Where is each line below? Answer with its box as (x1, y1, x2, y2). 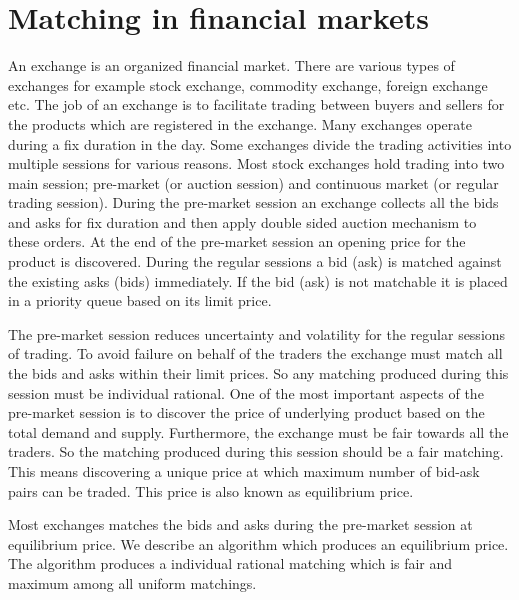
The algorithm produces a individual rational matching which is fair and (8, 553, 453, 574)
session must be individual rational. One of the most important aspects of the (8, 382, 484, 403)
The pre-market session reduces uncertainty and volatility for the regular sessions (8, 323, 506, 344)
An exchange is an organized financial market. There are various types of (8, 55, 455, 76)
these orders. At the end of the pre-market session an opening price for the (8, 231, 466, 252)
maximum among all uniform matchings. (8, 572, 257, 593)
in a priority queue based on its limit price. (8, 290, 272, 311)
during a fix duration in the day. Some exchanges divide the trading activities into (8, 133, 512, 154)
